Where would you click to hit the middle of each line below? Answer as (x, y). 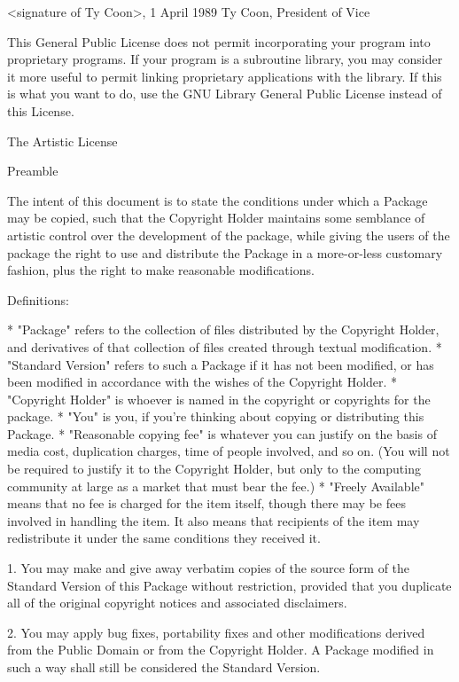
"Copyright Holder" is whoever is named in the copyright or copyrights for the (219, 399)
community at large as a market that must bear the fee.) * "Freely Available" (216, 486)
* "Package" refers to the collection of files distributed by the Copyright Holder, (223, 329)
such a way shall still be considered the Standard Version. (164, 667)
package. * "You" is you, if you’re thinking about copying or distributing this (216, 416)
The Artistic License (62, 141)
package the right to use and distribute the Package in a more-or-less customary (225, 252)
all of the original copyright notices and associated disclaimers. (177, 603)
